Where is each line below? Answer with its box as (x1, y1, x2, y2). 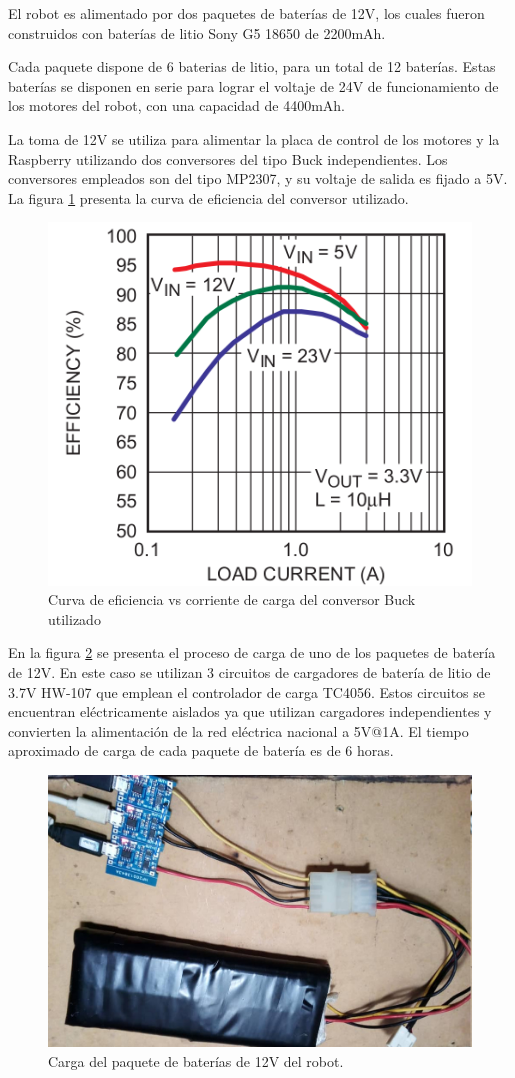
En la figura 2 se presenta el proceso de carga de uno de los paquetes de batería (8, 642, 496, 663)
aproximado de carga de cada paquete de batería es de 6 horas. (8, 740, 394, 761)
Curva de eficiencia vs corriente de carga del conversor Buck (48, 589, 416, 610)
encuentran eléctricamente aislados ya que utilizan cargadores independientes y (8, 701, 492, 722)
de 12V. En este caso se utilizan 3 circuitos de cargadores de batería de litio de (8, 662, 491, 682)
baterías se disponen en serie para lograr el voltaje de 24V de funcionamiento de (8, 75, 499, 96)
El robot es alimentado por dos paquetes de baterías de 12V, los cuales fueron (8, 3, 485, 23)
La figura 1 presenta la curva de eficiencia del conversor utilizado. (8, 187, 409, 208)
